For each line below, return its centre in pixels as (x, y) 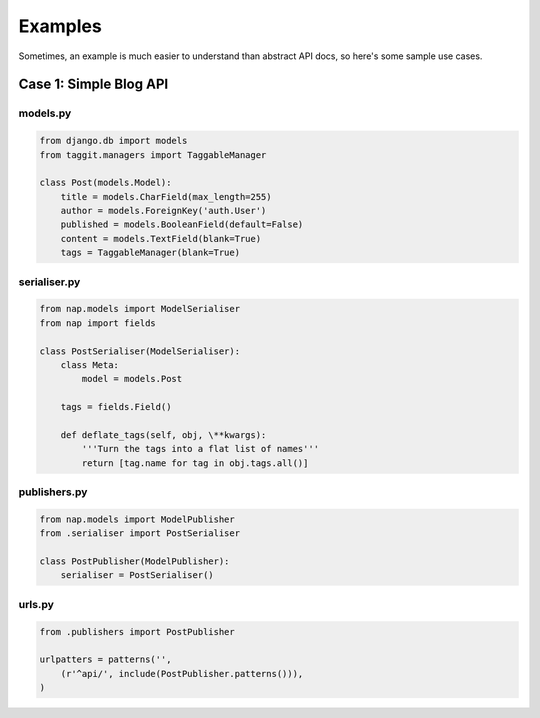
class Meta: (90, 364)
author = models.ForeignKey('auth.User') (163, 211)
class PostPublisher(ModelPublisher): (134, 561)
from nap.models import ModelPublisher (137, 519)
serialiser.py (49, 282)
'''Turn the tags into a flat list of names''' (200, 449)
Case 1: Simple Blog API (93, 84)
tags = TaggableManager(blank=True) (150, 253)
